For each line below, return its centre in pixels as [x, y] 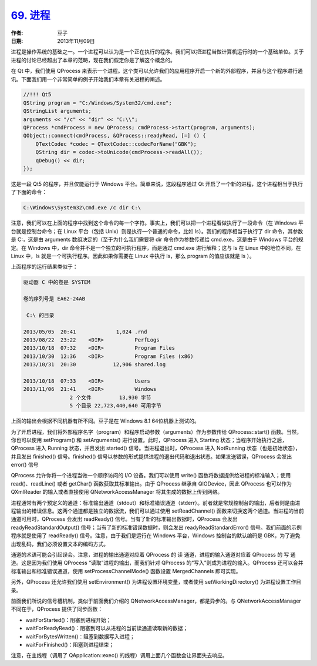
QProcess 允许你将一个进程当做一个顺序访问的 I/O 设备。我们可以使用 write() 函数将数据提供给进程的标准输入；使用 [151, 476]
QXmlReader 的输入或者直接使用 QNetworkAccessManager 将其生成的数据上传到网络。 [117, 492]
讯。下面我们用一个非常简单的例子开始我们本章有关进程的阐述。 [88, 79]
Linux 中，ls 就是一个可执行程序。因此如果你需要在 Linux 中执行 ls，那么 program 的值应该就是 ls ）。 [133, 256]
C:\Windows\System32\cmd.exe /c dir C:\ [82, 208]
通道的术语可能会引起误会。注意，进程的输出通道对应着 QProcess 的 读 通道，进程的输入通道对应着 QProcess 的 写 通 [153, 554]
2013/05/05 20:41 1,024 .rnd [85, 332]
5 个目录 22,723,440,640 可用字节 [115, 406]
